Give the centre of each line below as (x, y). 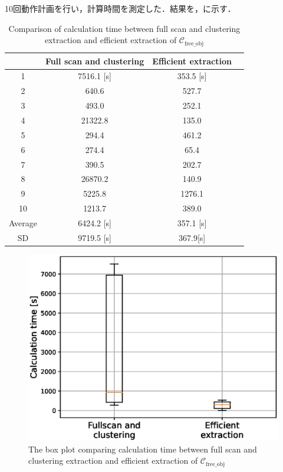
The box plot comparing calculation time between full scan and (143, 449)
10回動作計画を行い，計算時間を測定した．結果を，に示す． (120, 8)
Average (23, 222)
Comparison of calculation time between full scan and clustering (124, 28)
